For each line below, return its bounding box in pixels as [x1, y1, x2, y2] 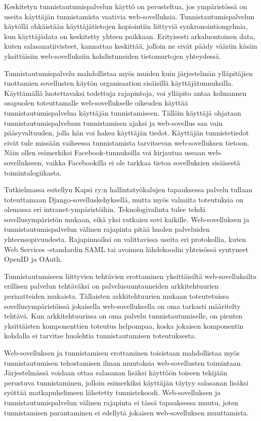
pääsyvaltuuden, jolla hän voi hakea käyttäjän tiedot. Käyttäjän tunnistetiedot [4, 127, 249, 138]
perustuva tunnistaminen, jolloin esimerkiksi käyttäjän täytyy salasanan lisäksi [4, 377, 248, 388]
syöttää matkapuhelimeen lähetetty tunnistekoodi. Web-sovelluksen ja [4, 387, 221, 398]
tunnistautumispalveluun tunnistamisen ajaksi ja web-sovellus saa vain [4, 117, 223, 128]
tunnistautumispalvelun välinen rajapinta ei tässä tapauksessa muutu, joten [4, 397, 239, 407]
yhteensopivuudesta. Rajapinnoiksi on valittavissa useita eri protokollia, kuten [4, 234, 246, 244]
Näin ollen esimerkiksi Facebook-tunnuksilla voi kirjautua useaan [4, 147, 206, 158]
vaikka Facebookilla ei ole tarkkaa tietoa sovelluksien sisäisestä [46, 157, 240, 167]
